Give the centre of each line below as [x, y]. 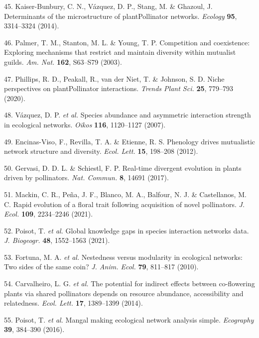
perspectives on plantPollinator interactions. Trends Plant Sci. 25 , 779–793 [119, 88]
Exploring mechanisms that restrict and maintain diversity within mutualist [120, 52]
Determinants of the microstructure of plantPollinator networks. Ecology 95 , [121, 16]
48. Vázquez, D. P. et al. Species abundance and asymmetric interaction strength [128, 115]
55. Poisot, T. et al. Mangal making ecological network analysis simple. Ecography [129, 319]
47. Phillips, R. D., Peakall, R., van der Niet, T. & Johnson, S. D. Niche [114, 78]
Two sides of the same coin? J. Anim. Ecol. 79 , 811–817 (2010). [101, 267]
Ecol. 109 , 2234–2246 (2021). [49, 214]
